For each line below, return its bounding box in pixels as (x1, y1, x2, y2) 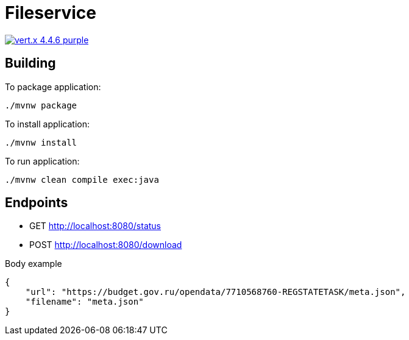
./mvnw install (5, 137, 77, 147)
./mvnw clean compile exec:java (5, 174, 159, 185)
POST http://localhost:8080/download (29, 239, 182, 250)
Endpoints (5, 195, 68, 211)
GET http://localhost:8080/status (29, 221, 162, 232)
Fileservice (5, 2, 97, 23)
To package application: (5, 81, 101, 92)
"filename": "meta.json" (25, 297, 144, 307)
